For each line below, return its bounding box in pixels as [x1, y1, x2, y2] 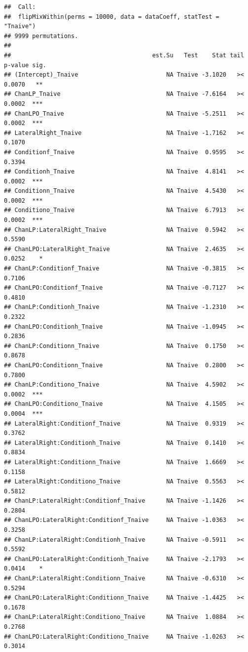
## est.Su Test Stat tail [4, 51, 244, 59]
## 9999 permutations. [4, 32, 78, 40]
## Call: [4, 3, 36, 10]
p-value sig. [4, 61, 46, 69]
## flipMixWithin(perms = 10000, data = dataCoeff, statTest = [4, 13, 219, 20]
